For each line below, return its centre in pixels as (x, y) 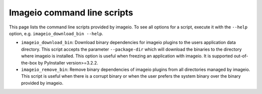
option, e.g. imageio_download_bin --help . (56, 33)
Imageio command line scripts (71, 13)
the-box (29, 63)
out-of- (241, 56)
